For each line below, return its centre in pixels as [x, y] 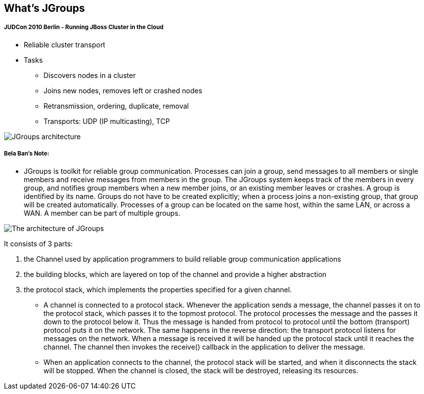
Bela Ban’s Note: [27, 154]
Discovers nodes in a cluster [90, 75]
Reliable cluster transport [64, 44]
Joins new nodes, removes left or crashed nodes [123, 90]
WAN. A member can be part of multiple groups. [102, 213]
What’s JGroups [44, 8]
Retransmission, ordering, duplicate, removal [116, 106]
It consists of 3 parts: [39, 243]
